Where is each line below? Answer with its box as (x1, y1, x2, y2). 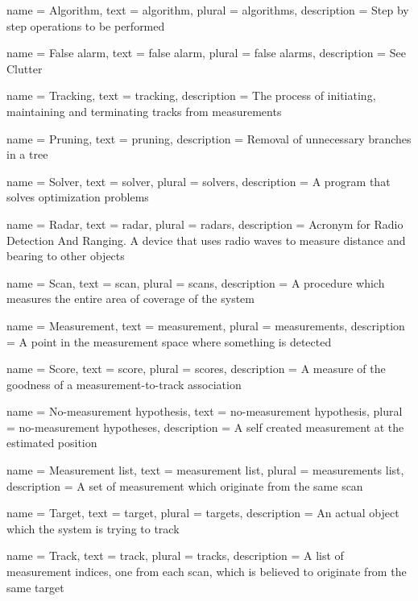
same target (6, 578, 64, 595)
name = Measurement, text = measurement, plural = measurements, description (6, 317, 405, 334)
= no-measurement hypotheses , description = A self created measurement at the (6, 418, 404, 435)
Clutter (6, 60, 43, 77)
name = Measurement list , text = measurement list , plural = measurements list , (6, 462, 404, 479)
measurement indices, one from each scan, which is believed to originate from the (6, 563, 407, 580)
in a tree (6, 146, 48, 163)
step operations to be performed (6, 17, 165, 34)
